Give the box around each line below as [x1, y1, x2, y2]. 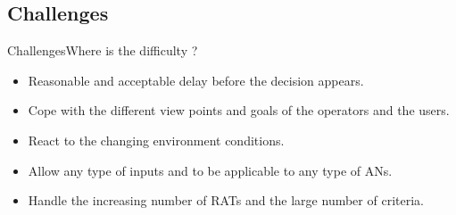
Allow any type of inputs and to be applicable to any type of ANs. [28, 161, 393, 179]
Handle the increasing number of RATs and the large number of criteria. [28, 191, 424, 210]
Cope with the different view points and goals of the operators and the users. [28, 101, 450, 120]
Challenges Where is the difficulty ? [7, 41, 198, 60]
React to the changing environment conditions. [28, 130, 285, 149]
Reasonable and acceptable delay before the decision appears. [28, 70, 364, 89]
